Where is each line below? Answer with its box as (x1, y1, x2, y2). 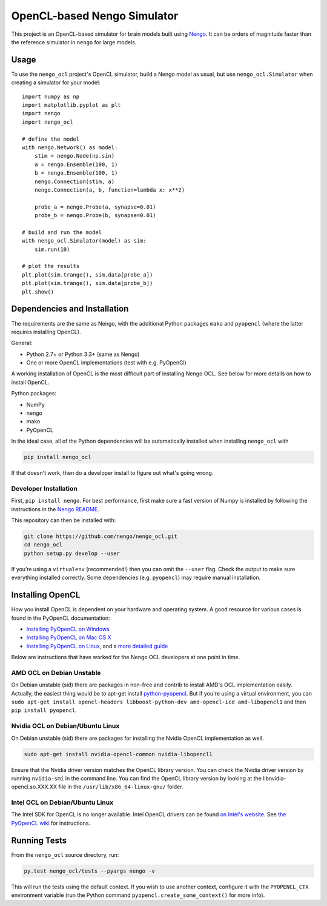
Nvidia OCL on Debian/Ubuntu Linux (11, 722, 120, 730)
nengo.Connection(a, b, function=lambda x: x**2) (34, 186, 185, 193)
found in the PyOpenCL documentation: (11, 614, 110, 622)
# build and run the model (22, 229, 102, 236)
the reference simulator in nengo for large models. (11, 38, 137, 45)
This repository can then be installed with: (11, 517, 116, 524)
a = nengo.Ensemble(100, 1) (34, 161, 118, 168)
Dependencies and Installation (11, 304, 129, 314)
